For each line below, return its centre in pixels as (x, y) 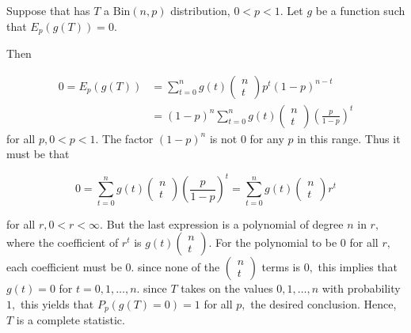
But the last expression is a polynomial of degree (225, 223)
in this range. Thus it (349, 138)
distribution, (200, 10)
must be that (38, 154)
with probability (361, 288)
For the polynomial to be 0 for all (297, 242)
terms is (281, 267)
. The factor (124, 138)
